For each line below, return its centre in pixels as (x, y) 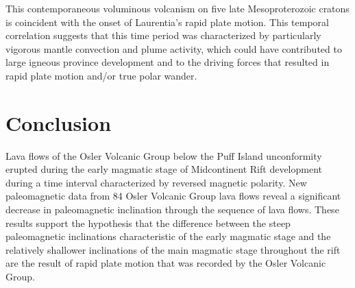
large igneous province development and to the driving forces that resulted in (168, 62)
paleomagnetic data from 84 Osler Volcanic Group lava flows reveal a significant (173, 196)
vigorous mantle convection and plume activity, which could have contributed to (174, 48)
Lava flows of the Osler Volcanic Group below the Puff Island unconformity (164, 155)
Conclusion (59, 122)
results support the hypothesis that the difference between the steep (148, 223)
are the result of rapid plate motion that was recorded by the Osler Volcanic (166, 263)
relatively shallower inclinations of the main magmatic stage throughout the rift (173, 249)
